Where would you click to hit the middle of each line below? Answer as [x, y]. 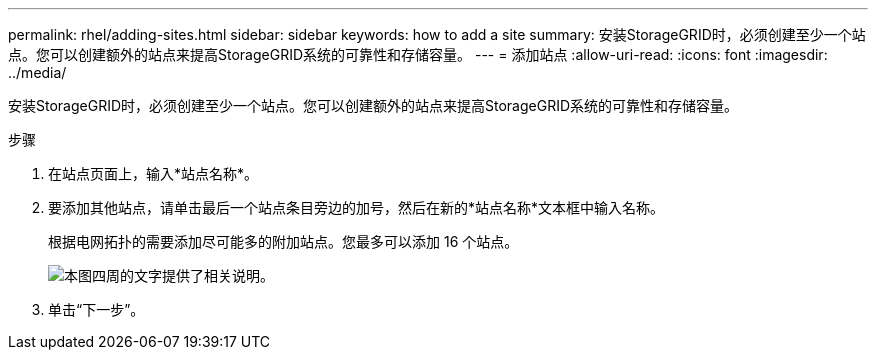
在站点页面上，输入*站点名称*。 [153, 173]
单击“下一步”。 [96, 309]
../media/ [37, 72]
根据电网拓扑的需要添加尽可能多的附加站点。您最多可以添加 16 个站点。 [283, 241]
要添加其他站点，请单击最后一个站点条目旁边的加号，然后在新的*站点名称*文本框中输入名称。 [356, 207]
